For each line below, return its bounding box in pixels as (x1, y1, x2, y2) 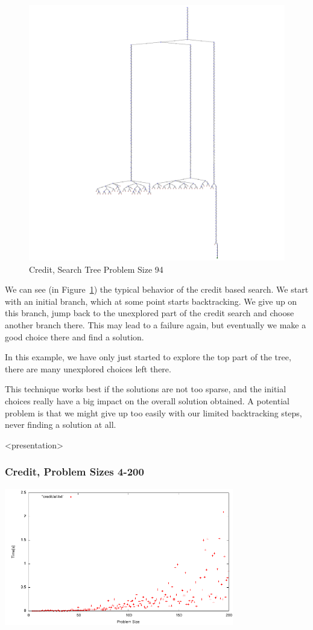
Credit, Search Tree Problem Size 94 (29, 262, 163, 275)
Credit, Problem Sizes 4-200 (5, 464, 144, 479)
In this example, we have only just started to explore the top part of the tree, (5, 351, 291, 363)
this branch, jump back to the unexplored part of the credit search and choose (5, 307, 294, 319)
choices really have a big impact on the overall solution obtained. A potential (5, 394, 289, 407)
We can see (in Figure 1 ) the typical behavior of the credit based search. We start (5, 283, 309, 296)
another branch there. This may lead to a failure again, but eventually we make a (5, 318, 306, 331)
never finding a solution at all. (5, 418, 116, 431)
